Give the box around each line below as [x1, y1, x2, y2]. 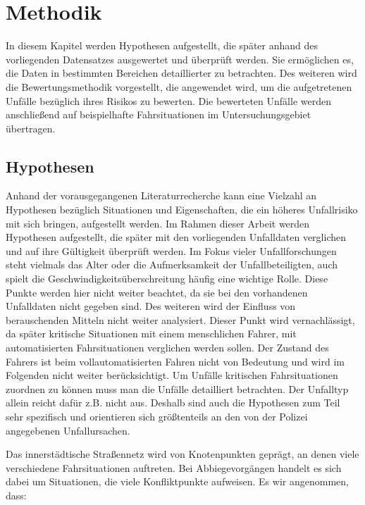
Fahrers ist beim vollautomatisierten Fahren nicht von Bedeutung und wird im [6, 354, 345, 368]
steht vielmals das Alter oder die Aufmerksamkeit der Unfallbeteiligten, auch [6, 257, 338, 272]
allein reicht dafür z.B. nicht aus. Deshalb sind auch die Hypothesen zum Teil [6, 395, 340, 410]
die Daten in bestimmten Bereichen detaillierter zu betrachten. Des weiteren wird [6, 66, 357, 80]
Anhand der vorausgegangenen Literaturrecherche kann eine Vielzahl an [6, 188, 317, 203]
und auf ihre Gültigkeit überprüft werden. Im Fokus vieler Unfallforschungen [6, 243, 337, 258]
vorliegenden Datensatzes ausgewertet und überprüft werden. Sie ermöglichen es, [6, 51, 354, 66]
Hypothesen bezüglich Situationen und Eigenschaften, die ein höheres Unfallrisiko [6, 202, 358, 217]
